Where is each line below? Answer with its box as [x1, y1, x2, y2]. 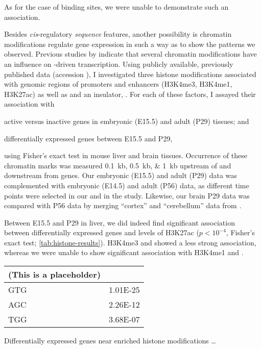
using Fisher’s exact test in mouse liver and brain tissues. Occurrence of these [4, 150, 247, 161]
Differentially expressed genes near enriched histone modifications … [4, 335, 216, 346]
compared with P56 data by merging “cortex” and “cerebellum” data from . [4, 200, 242, 211]
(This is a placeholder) [8, 268, 101, 281]
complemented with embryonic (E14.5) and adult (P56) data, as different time [4, 180, 249, 190]
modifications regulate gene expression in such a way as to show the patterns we [4, 38, 255, 49]
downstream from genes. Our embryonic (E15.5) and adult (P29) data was [4, 170, 237, 181]
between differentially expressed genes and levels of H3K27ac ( [4, 227, 199, 238]
